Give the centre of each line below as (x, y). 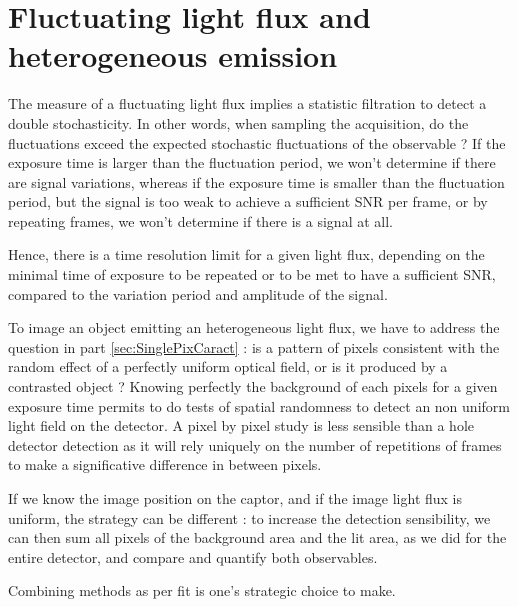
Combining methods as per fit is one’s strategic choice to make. (202, 590)
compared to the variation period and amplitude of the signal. (198, 293)
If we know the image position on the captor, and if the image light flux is (235, 498)
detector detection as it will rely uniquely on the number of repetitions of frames (255, 444)
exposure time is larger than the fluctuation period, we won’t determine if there (252, 162)
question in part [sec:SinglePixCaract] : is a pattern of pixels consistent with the (254, 346)
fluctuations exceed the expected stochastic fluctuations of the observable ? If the (257, 142)
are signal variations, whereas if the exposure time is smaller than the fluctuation (256, 181)
